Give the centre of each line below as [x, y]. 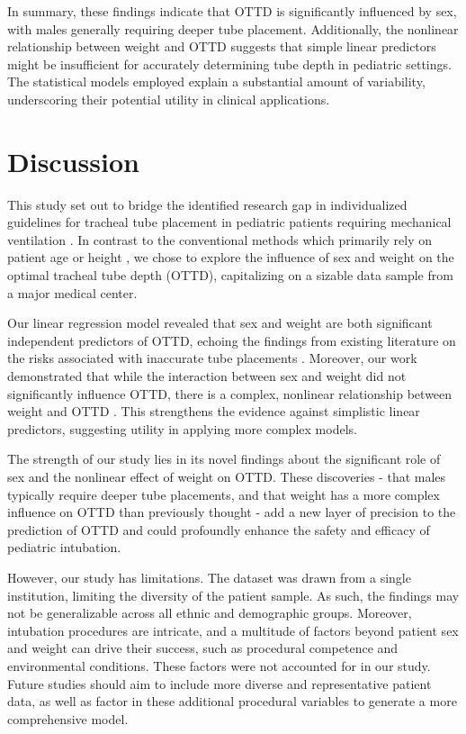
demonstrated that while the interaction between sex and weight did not [207, 376]
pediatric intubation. [64, 547]
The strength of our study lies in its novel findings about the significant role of [224, 459]
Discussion [73, 161]
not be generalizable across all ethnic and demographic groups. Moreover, [210, 613]
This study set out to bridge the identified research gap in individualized [207, 204]
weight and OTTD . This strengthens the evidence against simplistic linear [214, 411]
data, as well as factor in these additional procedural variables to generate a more [232, 701]
